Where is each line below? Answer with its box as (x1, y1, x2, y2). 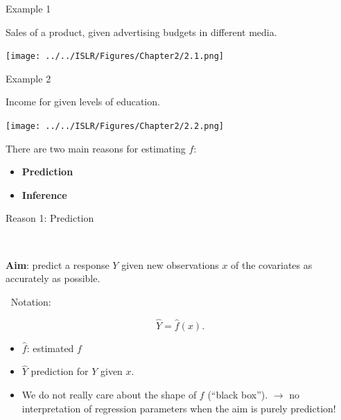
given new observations (121, 257, 219, 272)
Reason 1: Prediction (6, 211, 94, 225)
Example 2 (6, 71, 51, 85)
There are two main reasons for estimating (6, 141, 186, 155)
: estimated (26, 340, 74, 355)
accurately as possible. (6, 271, 100, 286)
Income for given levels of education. (6, 94, 160, 109)
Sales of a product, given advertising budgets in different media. (6, 24, 277, 39)
